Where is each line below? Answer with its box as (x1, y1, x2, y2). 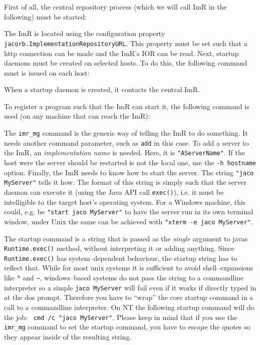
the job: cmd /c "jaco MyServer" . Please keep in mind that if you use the (4, 311, 237, 322)
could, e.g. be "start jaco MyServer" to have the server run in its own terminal (4, 206, 253, 217)
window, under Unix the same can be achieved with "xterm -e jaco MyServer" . (4, 216, 253, 226)
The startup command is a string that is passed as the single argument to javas (4, 233, 248, 243)
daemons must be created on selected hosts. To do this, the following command (4, 58, 247, 68)
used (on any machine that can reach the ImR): (4, 111, 150, 121)
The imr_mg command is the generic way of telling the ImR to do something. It (4, 128, 248, 138)
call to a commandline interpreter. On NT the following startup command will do (4, 301, 254, 312)
